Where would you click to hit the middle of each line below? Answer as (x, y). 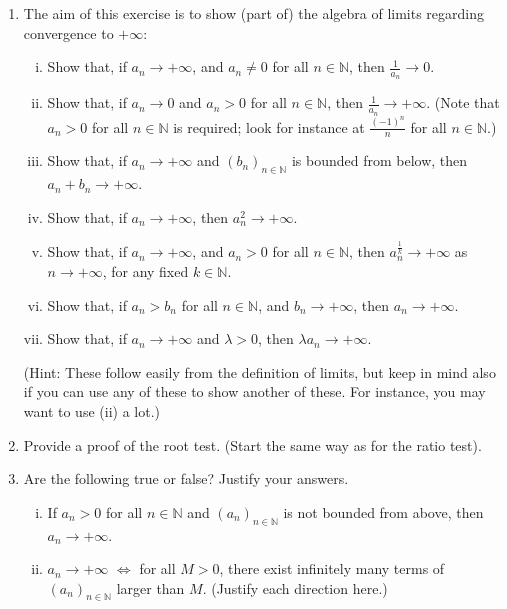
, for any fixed (145, 270)
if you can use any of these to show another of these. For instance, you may (254, 391)
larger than (150, 587)
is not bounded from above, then (383, 511)
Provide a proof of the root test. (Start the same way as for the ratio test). (252, 444)
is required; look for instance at (269, 126)
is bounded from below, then (379, 160)
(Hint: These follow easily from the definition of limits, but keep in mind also (259, 371)
